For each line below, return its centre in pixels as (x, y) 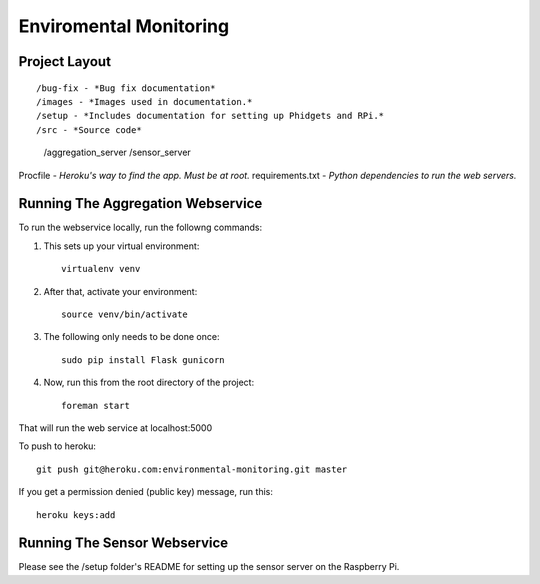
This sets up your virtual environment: (121, 246)
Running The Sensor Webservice (123, 543)
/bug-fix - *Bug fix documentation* (126, 88)
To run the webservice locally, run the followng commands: (140, 227)
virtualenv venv (101, 269)
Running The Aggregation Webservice (140, 203)
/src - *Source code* (89, 129)
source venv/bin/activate (125, 314)
